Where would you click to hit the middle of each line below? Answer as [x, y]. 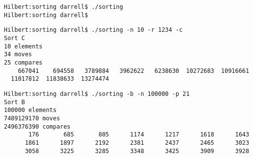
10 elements [23, 46]
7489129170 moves [32, 118]
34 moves [18, 55]
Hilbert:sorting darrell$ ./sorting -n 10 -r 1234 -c [93, 30]
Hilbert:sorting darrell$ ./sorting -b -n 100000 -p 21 [97, 94]
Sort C [14, 38]
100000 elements [30, 110]
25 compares [23, 62]
